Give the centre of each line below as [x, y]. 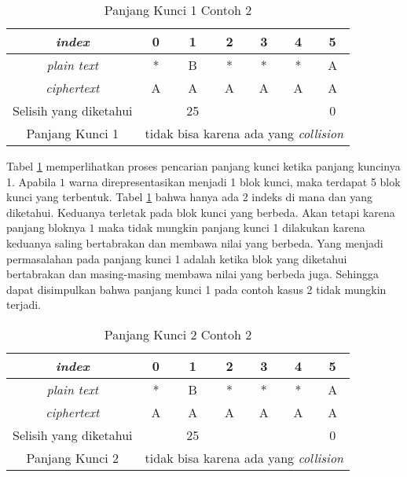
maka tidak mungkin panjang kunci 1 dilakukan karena [232, 227]
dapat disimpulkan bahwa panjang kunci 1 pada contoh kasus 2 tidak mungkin [196, 289]
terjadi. [24, 305]
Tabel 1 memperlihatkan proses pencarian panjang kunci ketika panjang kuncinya [203, 166]
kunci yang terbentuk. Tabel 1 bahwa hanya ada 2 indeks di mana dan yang [190, 197]
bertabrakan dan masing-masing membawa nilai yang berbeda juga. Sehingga [192, 274]
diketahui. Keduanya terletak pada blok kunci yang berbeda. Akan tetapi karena [201, 212]
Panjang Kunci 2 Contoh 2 [178, 334]
